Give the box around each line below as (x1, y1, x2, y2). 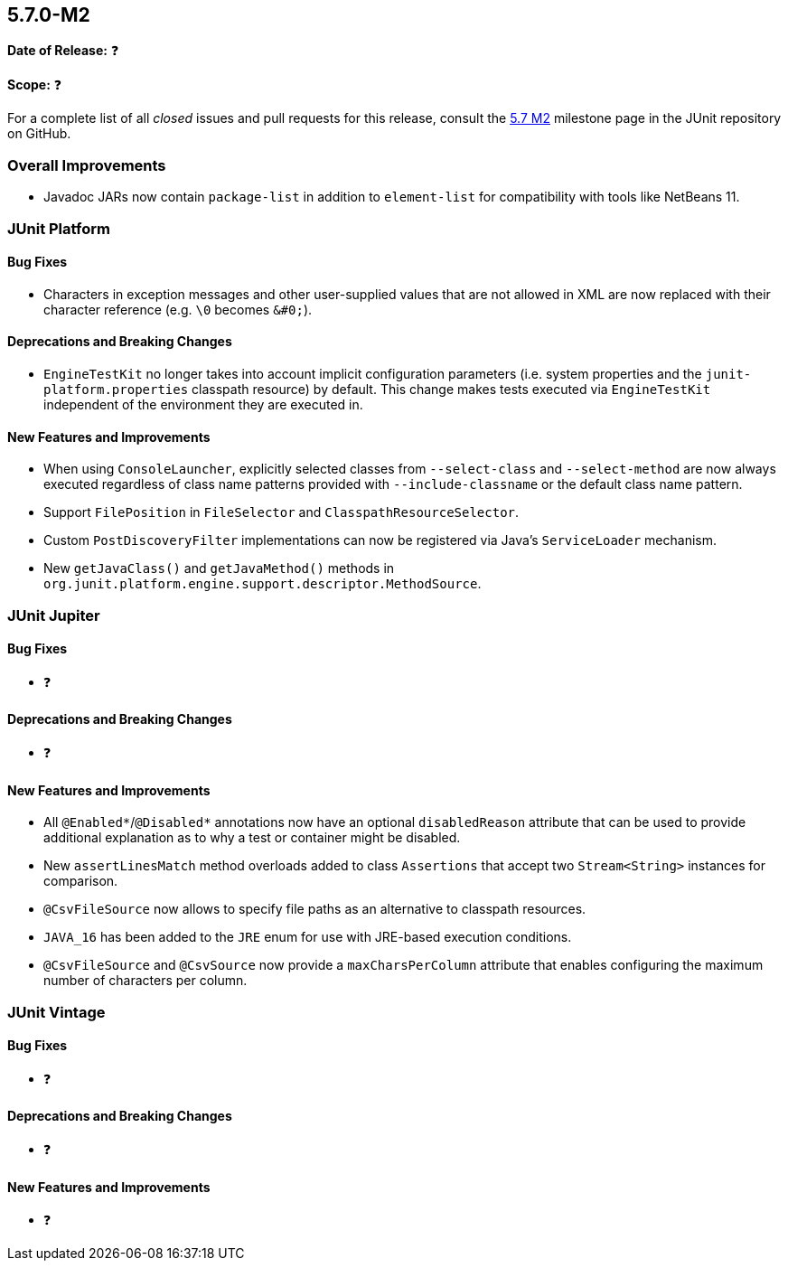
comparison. (43, 873, 118, 889)
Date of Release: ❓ (7, 42, 119, 59)
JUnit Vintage (7, 1002, 106, 1021)
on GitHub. (7, 126, 71, 142)
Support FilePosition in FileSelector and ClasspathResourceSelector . (43, 504, 520, 521)
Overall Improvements (7, 155, 166, 174)
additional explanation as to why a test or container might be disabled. (43, 830, 461, 846)
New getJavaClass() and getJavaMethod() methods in (43, 560, 395, 577)
